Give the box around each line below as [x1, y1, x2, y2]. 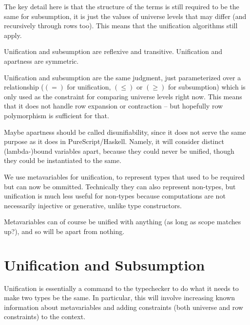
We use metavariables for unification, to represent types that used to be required [4, 171, 245, 181]
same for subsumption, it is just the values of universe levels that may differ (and [4, 11, 247, 21]
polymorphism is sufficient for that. [4, 110, 109, 120]
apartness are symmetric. [4, 55, 79, 66]
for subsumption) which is [168, 82, 246, 92]
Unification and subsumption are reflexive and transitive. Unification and [4, 46, 223, 56]
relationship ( [4, 82, 44, 92]
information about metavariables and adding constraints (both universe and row [4, 302, 243, 312]
